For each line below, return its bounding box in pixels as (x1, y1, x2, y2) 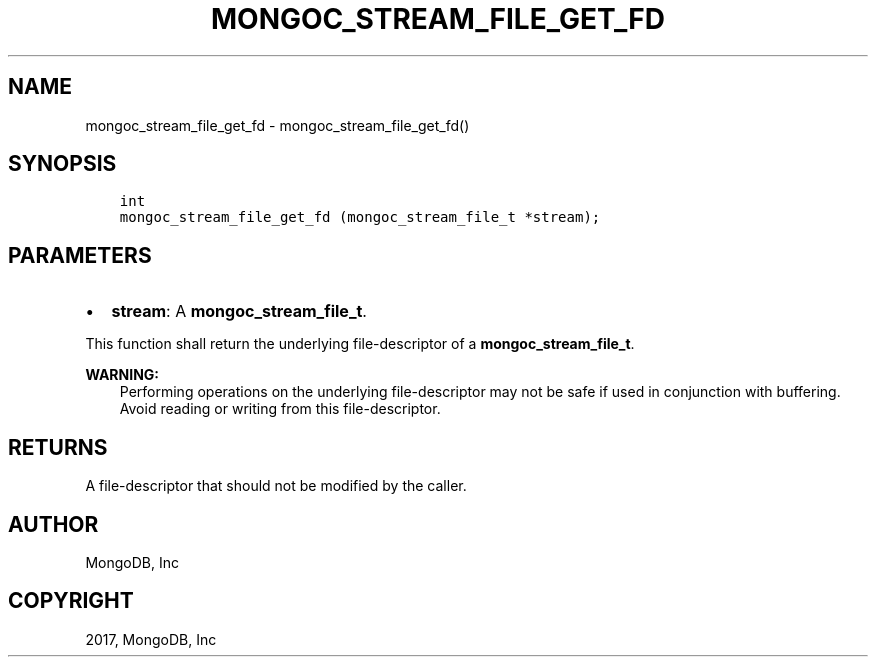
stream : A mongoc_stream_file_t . (111, 301, 367, 322)
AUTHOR (8, 511, 99, 537)
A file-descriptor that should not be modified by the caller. (85, 477, 467, 495)
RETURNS (8, 434, 108, 460)
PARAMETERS (8, 242, 152, 268)
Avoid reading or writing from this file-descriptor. (119, 400, 441, 418)
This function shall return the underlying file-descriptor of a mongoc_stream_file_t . (85, 335, 635, 353)
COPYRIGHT (8, 588, 134, 614)
